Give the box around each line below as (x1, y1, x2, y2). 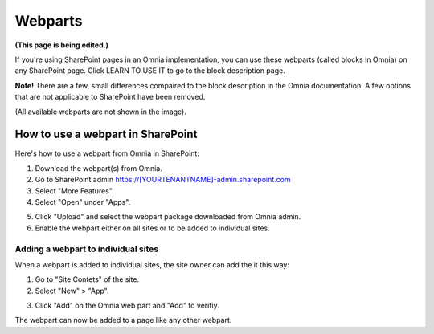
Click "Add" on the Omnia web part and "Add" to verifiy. (35, 301, 220, 311)
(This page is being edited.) (14, 40, 108, 50)
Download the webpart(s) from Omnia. (35, 163, 162, 173)
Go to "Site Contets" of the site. (35, 275, 140, 284)
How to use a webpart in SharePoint (14, 128, 198, 141)
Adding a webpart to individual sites (14, 243, 159, 255)
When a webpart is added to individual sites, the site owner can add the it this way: (14, 259, 289, 269)
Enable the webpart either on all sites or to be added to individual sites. (35, 223, 270, 233)
